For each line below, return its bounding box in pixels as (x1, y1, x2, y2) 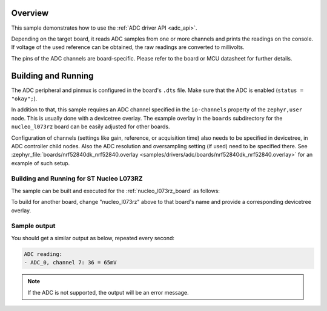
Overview (11, 8, 49, 18)
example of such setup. (11, 159, 70, 166)
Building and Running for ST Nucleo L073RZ (11, 174, 143, 183)
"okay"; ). (11, 94, 38, 102)
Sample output (11, 221, 56, 230)
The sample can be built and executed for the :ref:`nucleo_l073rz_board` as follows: (11, 187, 220, 194)
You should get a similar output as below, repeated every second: (11, 234, 175, 241)
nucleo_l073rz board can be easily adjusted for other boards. (11, 123, 170, 130)
